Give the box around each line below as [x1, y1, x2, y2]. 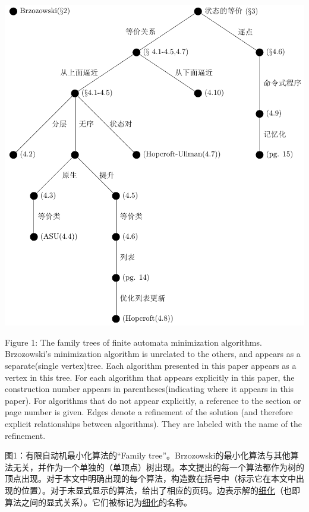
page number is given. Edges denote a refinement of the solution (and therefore [5, 406, 293, 418]
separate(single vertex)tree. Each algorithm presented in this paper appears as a [5, 359, 297, 372]
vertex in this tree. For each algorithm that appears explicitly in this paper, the [5, 371, 295, 383]
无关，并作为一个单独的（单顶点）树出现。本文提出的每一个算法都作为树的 [12, 460, 304, 473]
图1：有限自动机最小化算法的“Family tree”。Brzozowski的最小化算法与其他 [5, 449, 291, 462]
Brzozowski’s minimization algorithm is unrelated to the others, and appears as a [5, 347, 301, 360]
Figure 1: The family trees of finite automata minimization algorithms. [5, 336, 262, 348]
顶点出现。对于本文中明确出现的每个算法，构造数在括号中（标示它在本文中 [5, 472, 296, 485]
